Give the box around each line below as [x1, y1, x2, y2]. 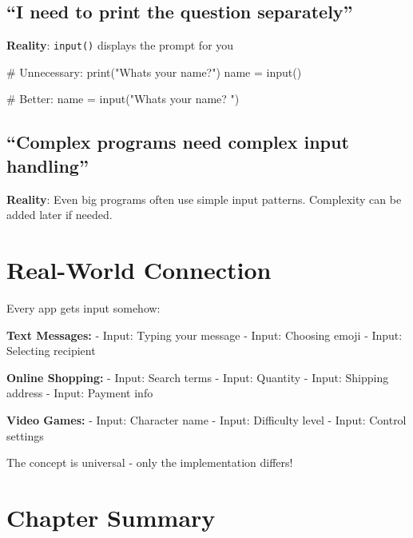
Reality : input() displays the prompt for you [6, 37, 234, 54]
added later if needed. [6, 206, 113, 223]
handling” [6, 153, 89, 177]
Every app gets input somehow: [6, 299, 161, 316]
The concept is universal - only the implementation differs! [6, 454, 293, 471]
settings [6, 427, 44, 444]
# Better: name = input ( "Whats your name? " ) [6, 90, 240, 107]
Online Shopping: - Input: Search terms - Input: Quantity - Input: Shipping [6, 369, 389, 385]
